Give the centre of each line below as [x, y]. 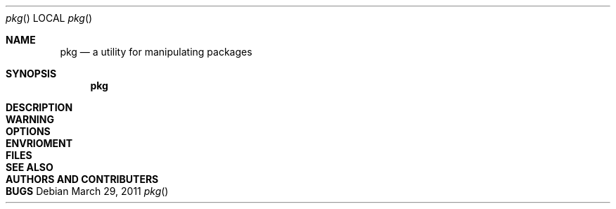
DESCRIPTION [39, 107]
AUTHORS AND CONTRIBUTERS [82, 179]
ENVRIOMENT [39, 143]
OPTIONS [28, 131]
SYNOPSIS [31, 74]
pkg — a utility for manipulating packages [156, 52]
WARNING [30, 119]
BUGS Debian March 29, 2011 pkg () [87, 191]
